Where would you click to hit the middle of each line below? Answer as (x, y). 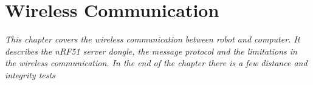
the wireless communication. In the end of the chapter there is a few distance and (156, 63)
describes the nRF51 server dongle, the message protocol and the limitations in (151, 51)
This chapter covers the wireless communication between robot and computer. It (153, 39)
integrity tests (30, 74)
